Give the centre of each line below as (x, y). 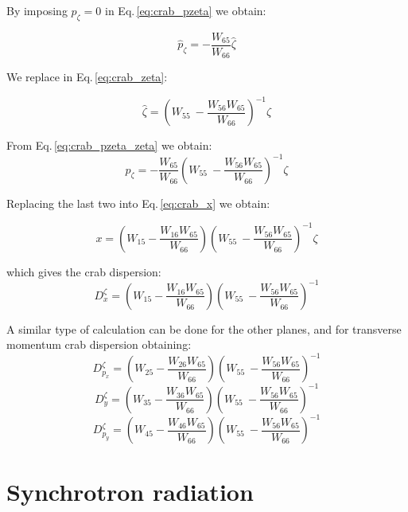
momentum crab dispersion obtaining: (99, 344)
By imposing (37, 10)
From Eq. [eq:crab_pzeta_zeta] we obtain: (109, 145)
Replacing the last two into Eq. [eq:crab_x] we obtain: (138, 203)
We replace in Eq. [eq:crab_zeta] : (87, 77)
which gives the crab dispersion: (84, 271)
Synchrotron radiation (130, 491)
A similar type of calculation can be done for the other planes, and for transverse (204, 328)
